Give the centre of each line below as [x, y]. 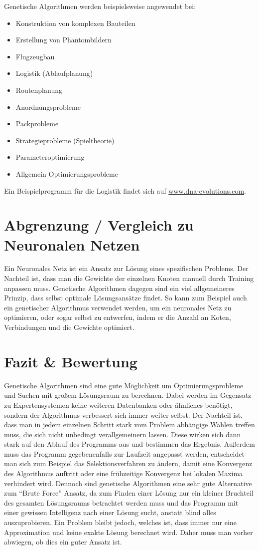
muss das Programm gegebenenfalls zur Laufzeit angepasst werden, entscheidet [124, 453]
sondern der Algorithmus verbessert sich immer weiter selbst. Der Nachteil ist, [124, 414]
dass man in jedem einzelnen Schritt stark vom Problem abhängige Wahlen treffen [129, 424]
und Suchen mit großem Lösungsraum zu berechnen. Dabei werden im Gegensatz [128, 395]
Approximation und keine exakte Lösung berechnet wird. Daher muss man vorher [129, 532]
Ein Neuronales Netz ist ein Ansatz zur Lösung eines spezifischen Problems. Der [126, 268]
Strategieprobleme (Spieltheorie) [65, 140]
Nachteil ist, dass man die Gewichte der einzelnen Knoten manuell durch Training [129, 278]
